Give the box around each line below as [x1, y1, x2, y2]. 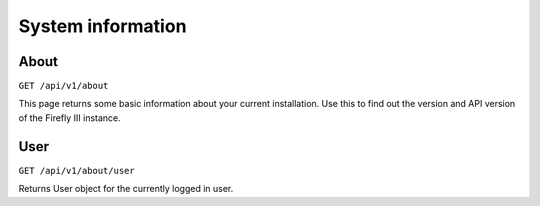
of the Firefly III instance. [18, 111, 122, 124]
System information [18, 15, 187, 37]
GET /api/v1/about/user [18, 165, 135, 176]
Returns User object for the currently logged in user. [18, 183, 234, 195]
